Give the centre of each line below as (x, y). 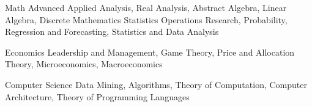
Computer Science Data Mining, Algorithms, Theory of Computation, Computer (156, 84)
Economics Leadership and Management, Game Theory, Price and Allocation (150, 52)
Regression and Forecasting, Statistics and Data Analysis (112, 31)
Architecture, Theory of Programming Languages (97, 96)
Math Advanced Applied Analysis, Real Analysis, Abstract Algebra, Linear (146, 7)
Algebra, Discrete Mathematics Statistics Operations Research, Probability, (146, 19)
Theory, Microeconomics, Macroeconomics (84, 64)
